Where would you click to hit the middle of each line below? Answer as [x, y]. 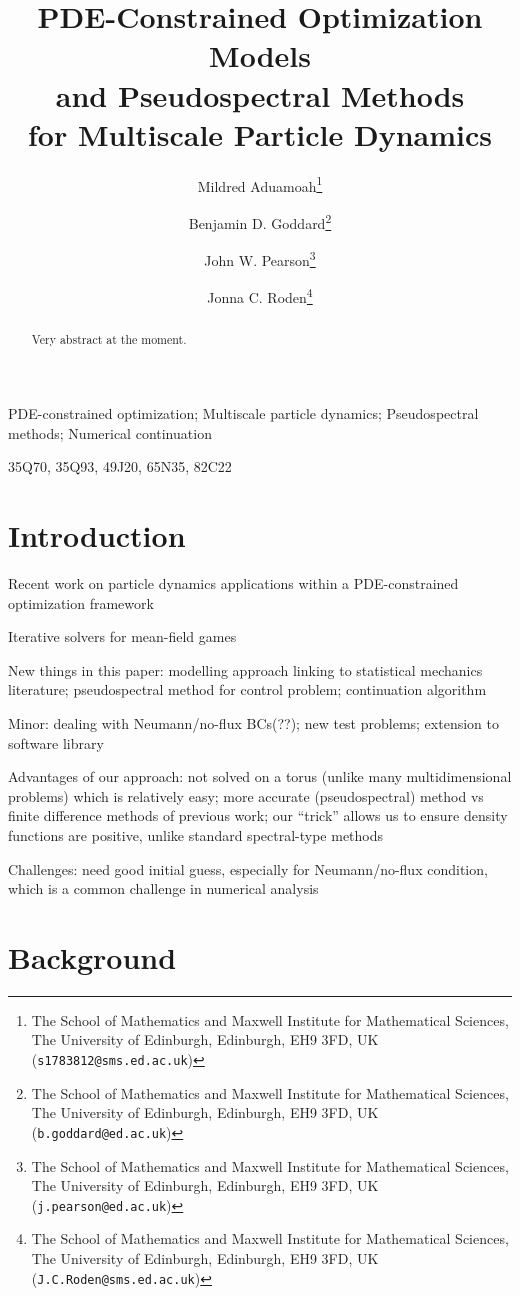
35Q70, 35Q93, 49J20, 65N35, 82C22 [120, 466]
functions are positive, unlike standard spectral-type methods [196, 834]
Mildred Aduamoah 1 [260, 184]
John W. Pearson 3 [260, 258]
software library [56, 742]
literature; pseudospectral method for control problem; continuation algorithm [247, 689]
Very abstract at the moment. [109, 339]
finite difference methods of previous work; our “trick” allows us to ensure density [258, 815]
